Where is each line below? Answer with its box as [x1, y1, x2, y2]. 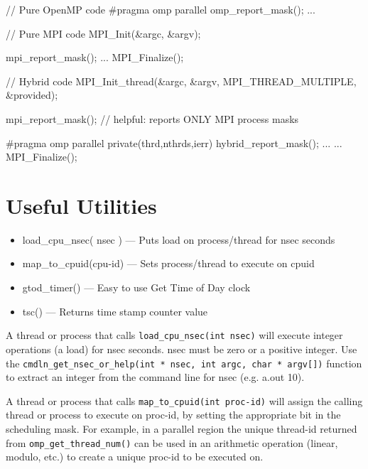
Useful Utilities [6, 190, 157, 220]
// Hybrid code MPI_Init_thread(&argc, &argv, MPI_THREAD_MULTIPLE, [6, 73, 357, 88]
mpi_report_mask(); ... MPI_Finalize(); [6, 50, 184, 65]
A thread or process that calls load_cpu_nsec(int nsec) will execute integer [6, 328, 343, 343]
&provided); [6, 87, 58, 102]
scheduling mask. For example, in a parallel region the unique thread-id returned [6, 421, 357, 436]
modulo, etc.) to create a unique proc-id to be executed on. [6, 449, 264, 464]
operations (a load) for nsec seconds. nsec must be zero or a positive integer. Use [6, 341, 357, 356]
